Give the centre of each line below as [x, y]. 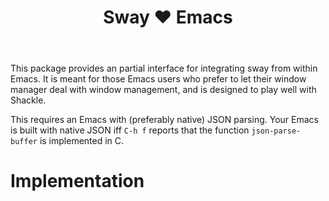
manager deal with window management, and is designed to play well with [163, 90]
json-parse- [276, 131]
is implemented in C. [82, 141]
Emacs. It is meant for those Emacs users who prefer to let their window [158, 79]
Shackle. [28, 100]
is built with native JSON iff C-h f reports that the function [130, 130]
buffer [24, 142]
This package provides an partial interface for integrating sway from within [164, 68]
